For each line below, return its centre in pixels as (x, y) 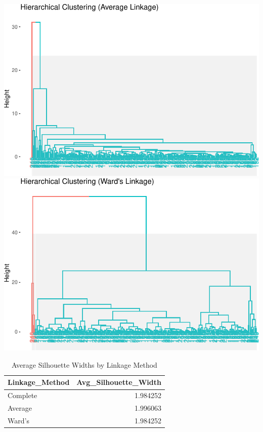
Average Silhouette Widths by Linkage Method (84, 364)
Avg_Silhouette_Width (119, 382)
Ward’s (18, 420)
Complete (23, 395)
